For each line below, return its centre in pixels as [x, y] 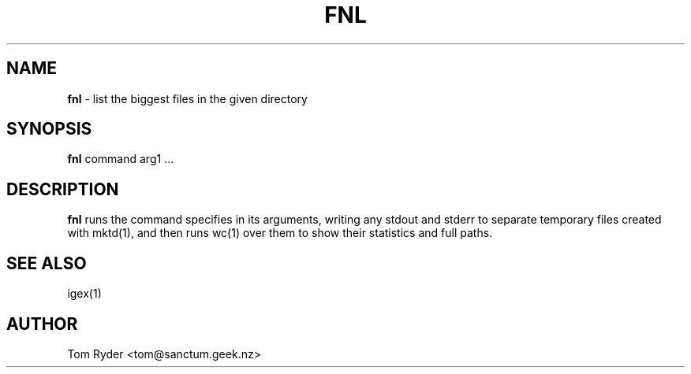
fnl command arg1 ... [121, 159]
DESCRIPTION [63, 189]
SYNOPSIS [49, 129]
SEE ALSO [47, 263]
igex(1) [84, 294]
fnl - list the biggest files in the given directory [187, 98]
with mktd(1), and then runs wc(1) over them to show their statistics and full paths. [280, 233]
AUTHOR [42, 324]
